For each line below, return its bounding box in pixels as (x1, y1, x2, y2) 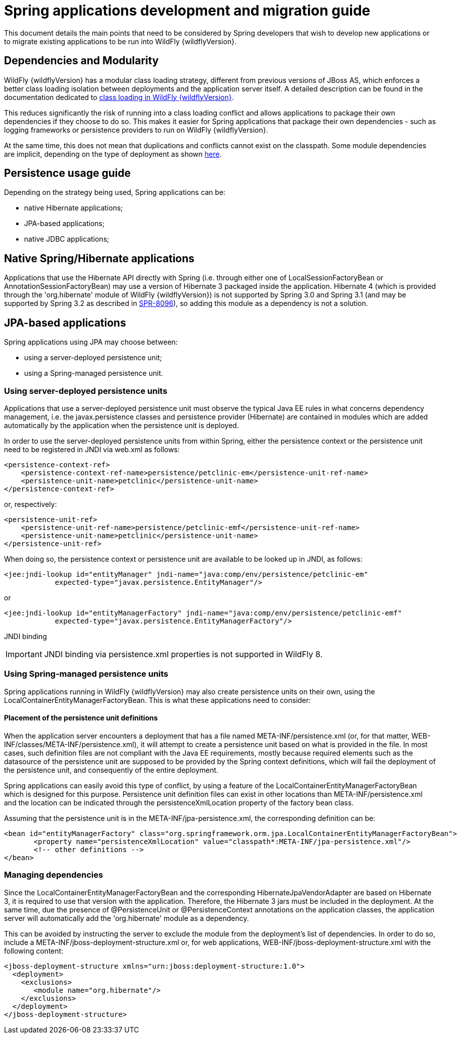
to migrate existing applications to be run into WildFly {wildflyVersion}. (4, 37, 237, 46)
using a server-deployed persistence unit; (24, 353, 162, 362)
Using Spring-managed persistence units (4, 669, 169, 679)
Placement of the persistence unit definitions (4, 713, 158, 722)
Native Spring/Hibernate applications (4, 252, 195, 265)
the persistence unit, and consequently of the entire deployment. (4, 765, 218, 774)
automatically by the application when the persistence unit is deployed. (4, 421, 239, 430)
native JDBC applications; (24, 235, 109, 244)
